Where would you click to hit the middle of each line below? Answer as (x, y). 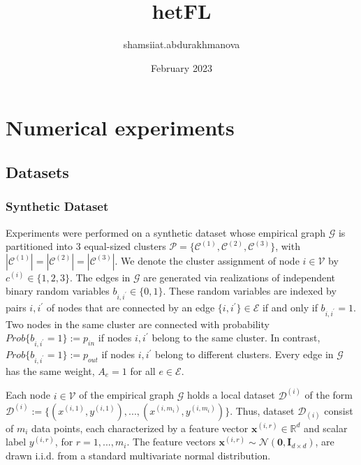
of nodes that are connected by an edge (131, 308)
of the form (329, 395)
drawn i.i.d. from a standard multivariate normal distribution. (138, 455)
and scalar (326, 428)
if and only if (290, 308)
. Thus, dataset (262, 410)
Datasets (37, 171)
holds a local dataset (231, 395)
